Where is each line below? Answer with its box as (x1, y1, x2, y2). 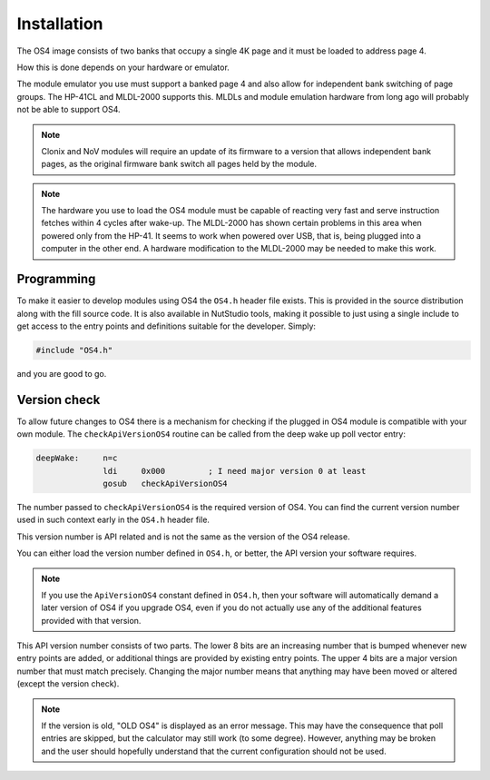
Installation (16, 14, 103, 34)
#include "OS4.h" (35, 345, 113, 355)
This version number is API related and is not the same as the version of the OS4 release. (16, 531, 350, 542)
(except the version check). (16, 678, 120, 689)
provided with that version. (41, 615, 142, 626)
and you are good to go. (16, 368, 107, 379)
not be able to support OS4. (16, 104, 122, 115)
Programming (16, 272, 96, 287)
